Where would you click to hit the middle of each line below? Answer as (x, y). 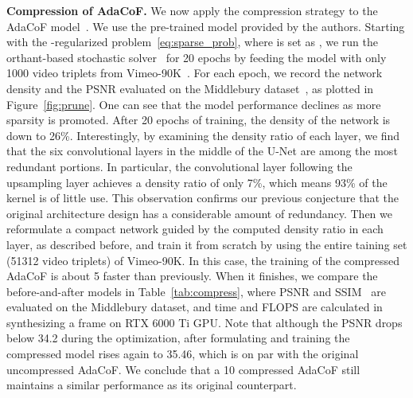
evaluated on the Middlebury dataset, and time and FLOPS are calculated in (195, 307)
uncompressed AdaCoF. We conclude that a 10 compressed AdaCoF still (183, 369)
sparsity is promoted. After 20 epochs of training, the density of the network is (199, 120)
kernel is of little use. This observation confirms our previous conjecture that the (203, 198)
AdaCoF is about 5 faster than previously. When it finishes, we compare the (192, 276)
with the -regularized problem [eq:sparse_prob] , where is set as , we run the (192, 42)
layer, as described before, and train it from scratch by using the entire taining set (207, 244)
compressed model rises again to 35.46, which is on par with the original (183, 354)
